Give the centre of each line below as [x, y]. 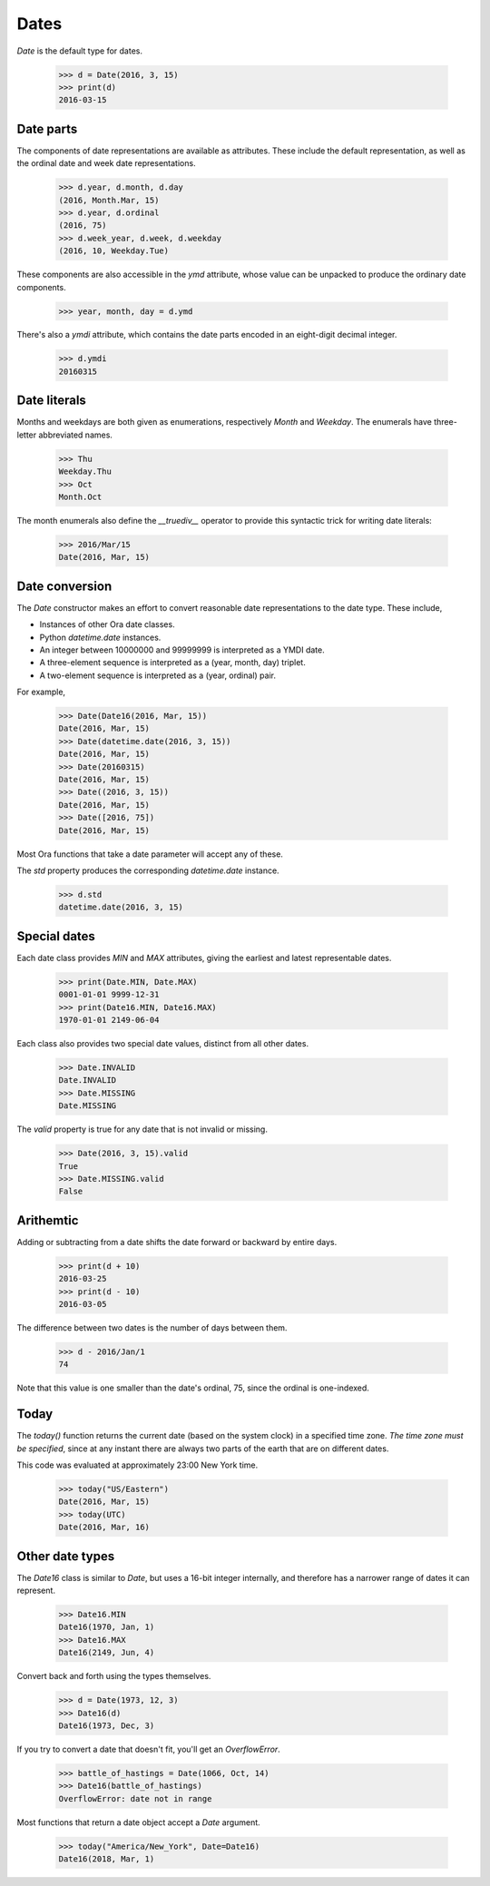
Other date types [66, 1556]
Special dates [56, 936]
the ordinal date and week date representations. [106, 163]
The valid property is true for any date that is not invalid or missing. [142, 1129]
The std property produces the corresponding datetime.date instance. [148, 870]
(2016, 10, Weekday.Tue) [114, 251]
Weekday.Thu [85, 471]
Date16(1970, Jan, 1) [107, 1627]
